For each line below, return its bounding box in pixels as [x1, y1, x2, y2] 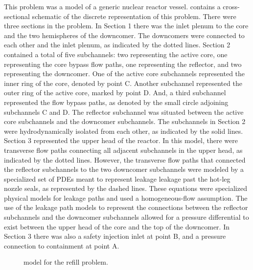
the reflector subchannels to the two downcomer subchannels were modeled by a [4, 164, 244, 174]
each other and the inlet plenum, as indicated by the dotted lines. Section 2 [4, 40, 230, 50]
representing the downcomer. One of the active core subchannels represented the [4, 68, 245, 79]
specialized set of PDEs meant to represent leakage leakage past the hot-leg [4, 173, 230, 184]
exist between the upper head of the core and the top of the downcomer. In [4, 221, 230, 231]
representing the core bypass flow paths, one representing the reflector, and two [4, 59, 242, 69]
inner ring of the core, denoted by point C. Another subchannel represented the [4, 78, 242, 88]
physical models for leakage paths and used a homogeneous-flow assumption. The [4, 192, 248, 203]
